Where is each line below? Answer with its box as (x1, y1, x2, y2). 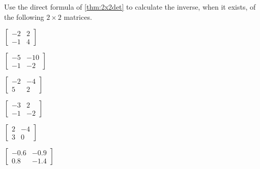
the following (4, 11, 44, 22)
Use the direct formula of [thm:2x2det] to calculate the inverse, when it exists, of (4, 2, 256, 12)
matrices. (64, 11, 92, 22)
